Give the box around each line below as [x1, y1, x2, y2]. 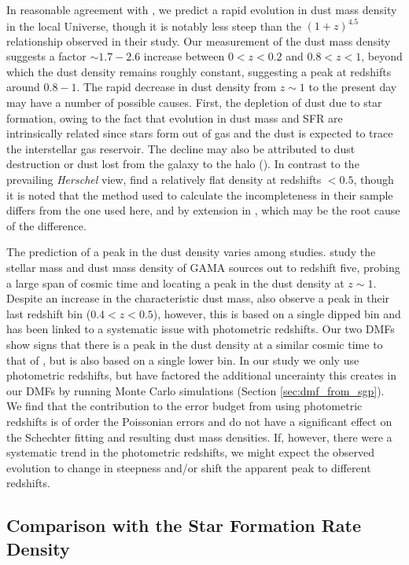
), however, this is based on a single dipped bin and [153, 305, 401, 321]
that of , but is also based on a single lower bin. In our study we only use [6, 351, 359, 368]
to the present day [308, 79, 397, 95]
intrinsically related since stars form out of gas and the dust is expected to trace [6, 125, 393, 141]
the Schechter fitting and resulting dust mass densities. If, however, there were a [6, 428, 392, 445]
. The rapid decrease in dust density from [76, 79, 277, 95]
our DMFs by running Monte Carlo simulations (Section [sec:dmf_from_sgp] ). [6, 382, 385, 398]
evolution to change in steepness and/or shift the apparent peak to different [6, 459, 371, 475]
